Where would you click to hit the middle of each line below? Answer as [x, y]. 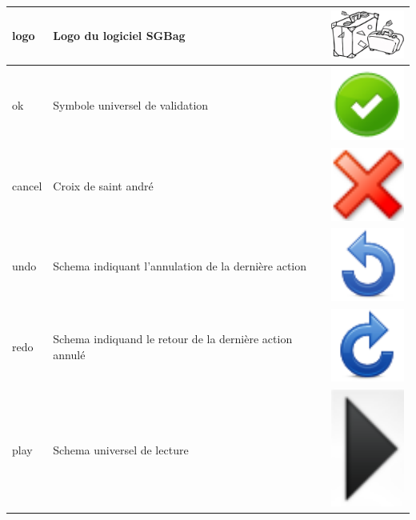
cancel [27, 185]
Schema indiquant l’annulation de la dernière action [180, 266]
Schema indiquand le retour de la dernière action [173, 339]
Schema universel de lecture [121, 449]
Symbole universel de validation [131, 104]
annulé [69, 355]
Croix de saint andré [103, 185]
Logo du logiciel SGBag [119, 36]
